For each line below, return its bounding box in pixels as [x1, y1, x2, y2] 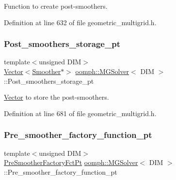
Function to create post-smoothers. [4, 1, 108, 11]
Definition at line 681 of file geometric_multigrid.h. [4, 108, 157, 118]
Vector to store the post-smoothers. [4, 92, 109, 102]
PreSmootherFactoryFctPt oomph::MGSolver [4, 157, 138, 167]
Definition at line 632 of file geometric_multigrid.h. [4, 17, 157, 27]
